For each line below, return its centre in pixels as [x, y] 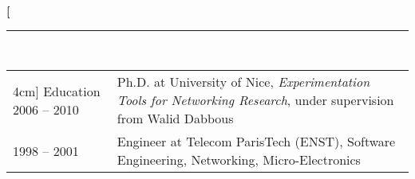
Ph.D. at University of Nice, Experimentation [243, 82]
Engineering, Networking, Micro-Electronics [239, 160]
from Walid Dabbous [175, 119]
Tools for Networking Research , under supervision [255, 100]
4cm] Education [57, 91]
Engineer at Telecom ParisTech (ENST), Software [256, 142]
